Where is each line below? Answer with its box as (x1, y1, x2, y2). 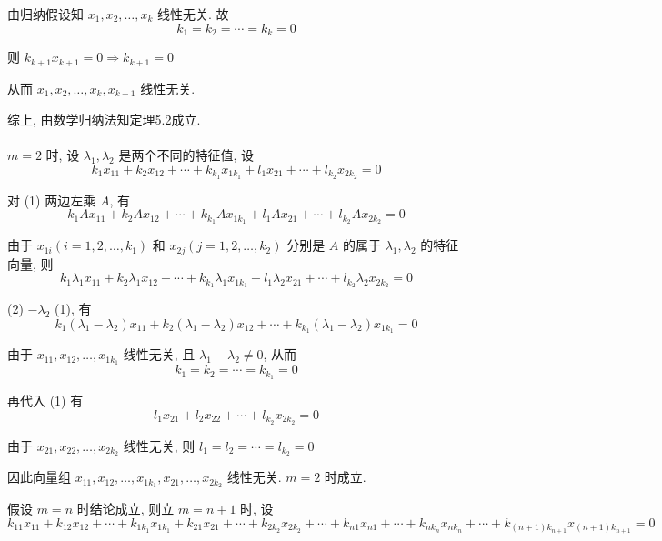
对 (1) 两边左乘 (7, 190, 96, 209)
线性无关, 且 (123, 345, 196, 364)
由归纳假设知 (7, 5, 84, 23)
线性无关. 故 (157, 5, 229, 23)
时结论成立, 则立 (76, 499, 175, 518)
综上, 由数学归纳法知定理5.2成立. (7, 109, 201, 128)
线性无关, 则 (123, 436, 196, 455)
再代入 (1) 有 (7, 391, 84, 410)
